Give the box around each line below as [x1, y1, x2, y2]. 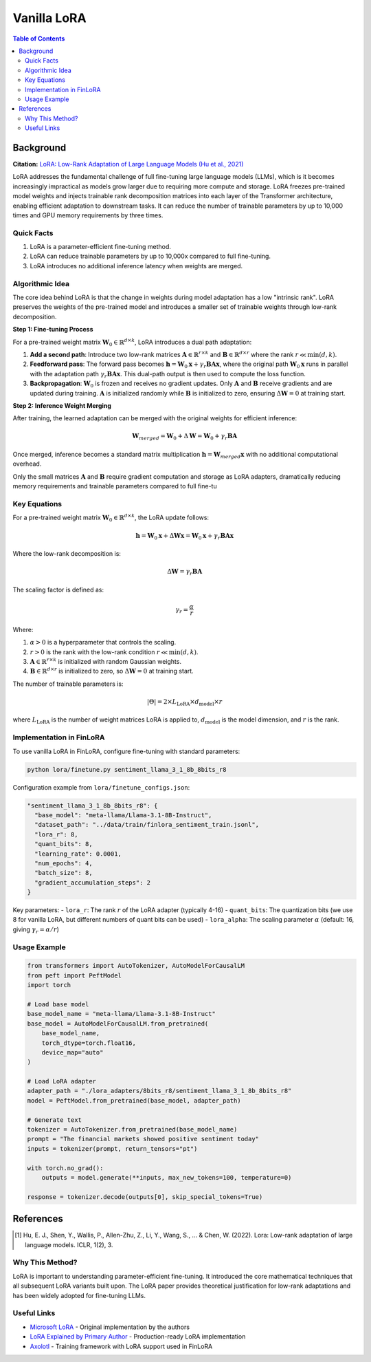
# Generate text [27, 1116, 82, 1124]
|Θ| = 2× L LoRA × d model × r [146, 698, 223, 707]
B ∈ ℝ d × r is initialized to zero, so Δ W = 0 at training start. [30, 666, 194, 675]
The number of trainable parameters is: [12, 680, 124, 688]
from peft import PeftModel [27, 971, 122, 980]
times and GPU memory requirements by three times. [12, 210, 164, 219]
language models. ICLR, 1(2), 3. [25, 1240, 113, 1248]
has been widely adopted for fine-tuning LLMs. [12, 1291, 146, 1299]
